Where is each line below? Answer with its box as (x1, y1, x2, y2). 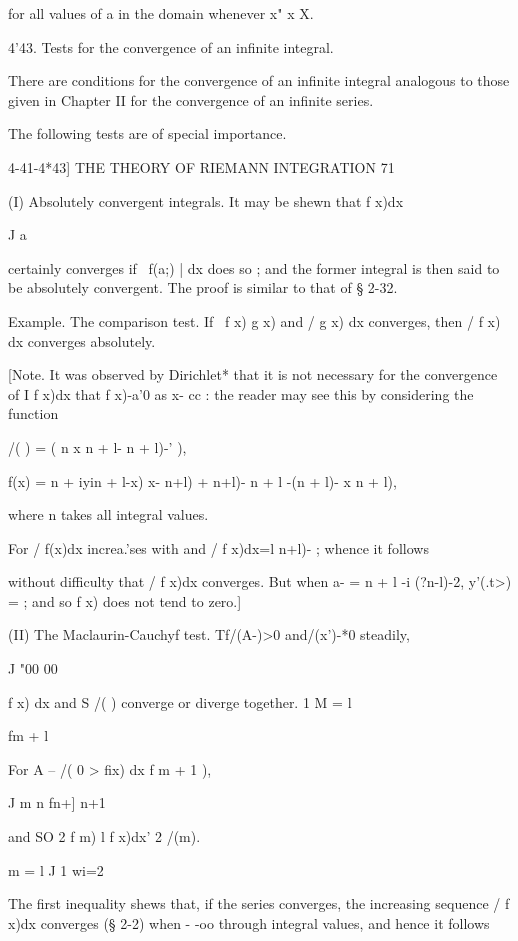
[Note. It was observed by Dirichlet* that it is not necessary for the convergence (8, 364, 498, 385)
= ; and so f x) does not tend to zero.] (8, 590, 242, 611)
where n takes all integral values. (8, 504, 209, 525)
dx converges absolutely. (8, 330, 156, 351)
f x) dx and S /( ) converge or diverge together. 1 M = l (8, 691, 352, 712)
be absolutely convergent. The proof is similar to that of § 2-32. (8, 277, 398, 298)
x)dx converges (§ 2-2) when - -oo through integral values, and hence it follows (8, 912, 490, 933)
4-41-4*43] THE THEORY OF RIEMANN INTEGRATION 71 (8, 156, 395, 177)
